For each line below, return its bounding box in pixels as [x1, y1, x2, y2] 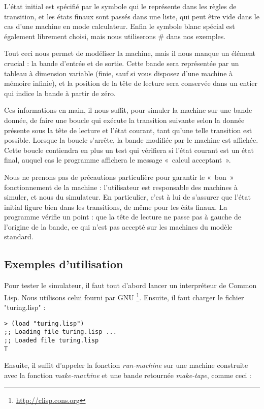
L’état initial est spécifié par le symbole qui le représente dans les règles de [4, 1, 237, 11]
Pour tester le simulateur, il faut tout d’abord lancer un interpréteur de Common [4, 280, 257, 291]
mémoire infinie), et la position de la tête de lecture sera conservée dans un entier [4, 78, 257, 88]
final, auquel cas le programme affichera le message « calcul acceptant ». [4, 154, 231, 165]
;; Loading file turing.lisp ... [4, 328, 117, 336]
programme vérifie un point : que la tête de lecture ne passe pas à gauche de [4, 211, 241, 222]
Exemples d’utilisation [4, 256, 123, 272]
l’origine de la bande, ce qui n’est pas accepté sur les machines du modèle [4, 221, 233, 232]
